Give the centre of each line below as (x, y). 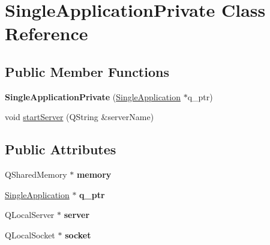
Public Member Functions (87, 71)
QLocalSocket (30, 234)
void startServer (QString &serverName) (79, 117)
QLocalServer (30, 215)
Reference (46, 33)
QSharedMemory (36, 174)
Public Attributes (61, 149)
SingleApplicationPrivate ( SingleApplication (93, 96)
